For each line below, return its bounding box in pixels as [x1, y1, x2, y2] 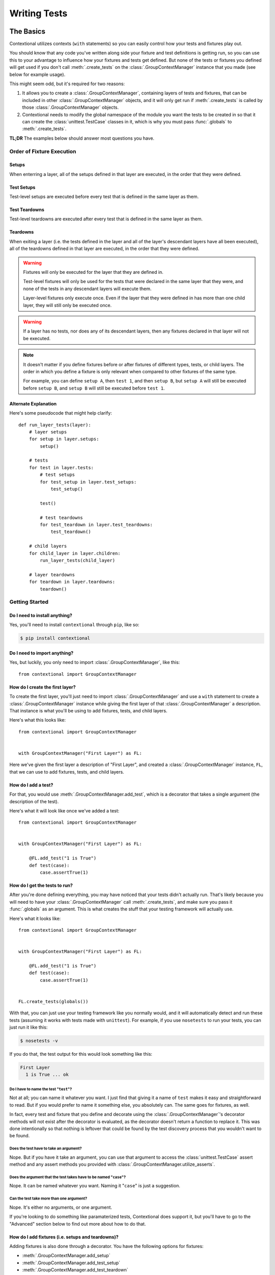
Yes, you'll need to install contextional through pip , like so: [9, 622, 140, 628]
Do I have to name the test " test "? [9, 1086, 72, 1091]
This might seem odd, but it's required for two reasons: [9, 81, 125, 87]
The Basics [9, 27, 46, 36]
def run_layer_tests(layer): [18, 422, 91, 428]
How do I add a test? [9, 782, 53, 788]
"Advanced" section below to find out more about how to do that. [9, 1220, 146, 1227]
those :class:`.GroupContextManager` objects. [22, 105, 119, 111]
